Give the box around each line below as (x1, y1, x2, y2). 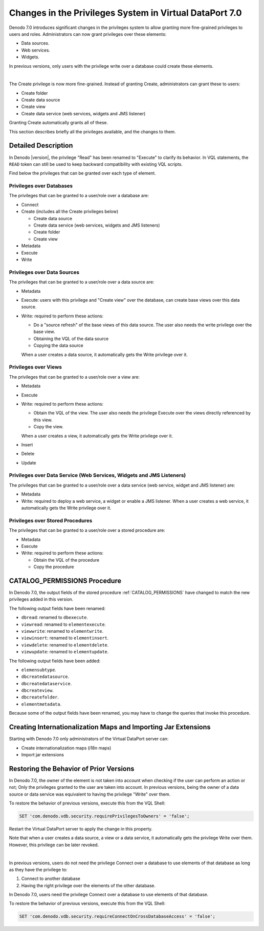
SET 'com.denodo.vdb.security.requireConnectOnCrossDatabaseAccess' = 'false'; (19, 914, 216, 919)
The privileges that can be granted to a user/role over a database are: (9, 193, 149, 199)
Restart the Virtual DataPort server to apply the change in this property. (9, 826, 153, 831)
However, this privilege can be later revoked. (9, 842, 99, 848)
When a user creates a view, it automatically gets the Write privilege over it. (21, 433, 173, 439)
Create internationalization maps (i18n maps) (21, 745, 111, 750)
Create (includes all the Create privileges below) (21, 208, 119, 214)
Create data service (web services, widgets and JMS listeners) (33, 222, 160, 228)
